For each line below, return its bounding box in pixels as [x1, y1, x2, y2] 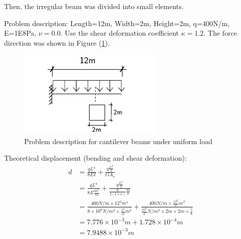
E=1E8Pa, [4, 28, 36, 38]
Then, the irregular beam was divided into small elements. [4, 1, 184, 11]
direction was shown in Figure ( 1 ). [4, 37, 110, 48]
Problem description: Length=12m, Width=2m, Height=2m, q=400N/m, [4, 18, 230, 28]
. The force [203, 28, 237, 38]
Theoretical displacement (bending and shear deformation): [4, 153, 187, 163]
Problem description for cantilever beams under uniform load [24, 136, 212, 146]
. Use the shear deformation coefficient [60, 28, 179, 38]
